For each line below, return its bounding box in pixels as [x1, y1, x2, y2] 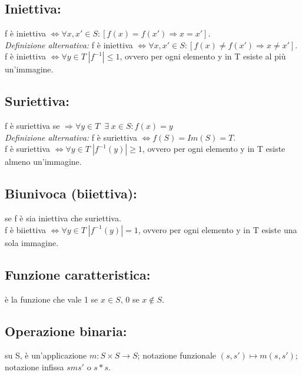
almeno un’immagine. [5, 155, 82, 168]
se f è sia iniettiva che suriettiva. [5, 212, 121, 224]
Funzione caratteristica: [5, 265, 151, 283]
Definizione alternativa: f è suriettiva [5, 131, 137, 143]
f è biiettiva [5, 223, 46, 235]
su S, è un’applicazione [5, 349, 87, 361]
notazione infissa [5, 360, 64, 373]
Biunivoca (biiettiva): [5, 184, 137, 203]
